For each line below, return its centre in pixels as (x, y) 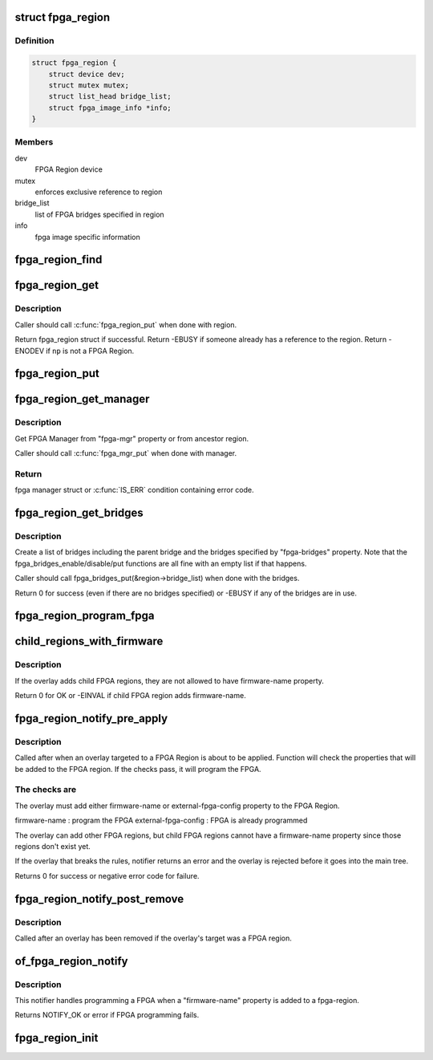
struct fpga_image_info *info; (110, 108)
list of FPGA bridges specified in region (99, 214)
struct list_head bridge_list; (110, 97)
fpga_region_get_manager (82, 399)
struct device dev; (87, 74)
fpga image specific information (87, 237)
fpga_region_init (57, 1038)
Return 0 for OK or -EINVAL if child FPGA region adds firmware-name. (130, 696)
